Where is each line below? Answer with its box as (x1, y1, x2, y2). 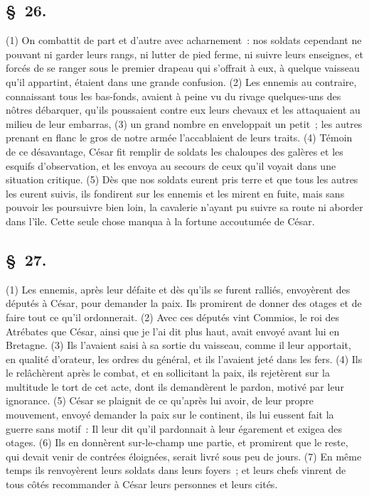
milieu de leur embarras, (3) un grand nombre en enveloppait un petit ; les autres (6, 116, 363, 131)
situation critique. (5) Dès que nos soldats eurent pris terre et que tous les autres (6, 172, 358, 187)
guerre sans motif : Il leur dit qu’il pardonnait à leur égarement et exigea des (6, 421, 342, 436)
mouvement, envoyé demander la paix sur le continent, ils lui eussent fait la (6, 407, 334, 422)
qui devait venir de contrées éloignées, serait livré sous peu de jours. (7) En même (6, 448, 362, 463)
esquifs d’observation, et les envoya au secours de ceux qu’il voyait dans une (6, 158, 336, 173)
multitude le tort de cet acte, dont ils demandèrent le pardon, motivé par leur (6, 379, 344, 394)
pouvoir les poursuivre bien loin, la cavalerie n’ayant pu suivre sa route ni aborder (6, 200, 363, 215)
